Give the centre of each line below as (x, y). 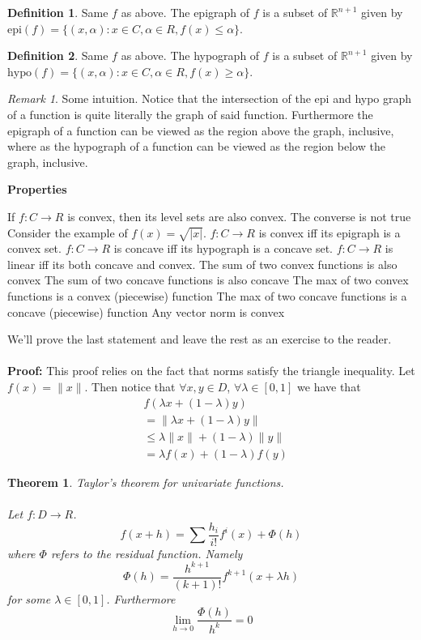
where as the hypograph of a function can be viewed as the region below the (196, 146)
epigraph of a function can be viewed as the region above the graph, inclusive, (201, 130)
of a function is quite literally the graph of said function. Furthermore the (190, 114)
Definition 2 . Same (58, 55)
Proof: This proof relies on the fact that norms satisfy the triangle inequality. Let (211, 371)
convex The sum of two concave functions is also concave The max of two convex (208, 280)
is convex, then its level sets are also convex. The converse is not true (239, 216)
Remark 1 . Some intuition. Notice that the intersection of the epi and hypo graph (210, 98)
